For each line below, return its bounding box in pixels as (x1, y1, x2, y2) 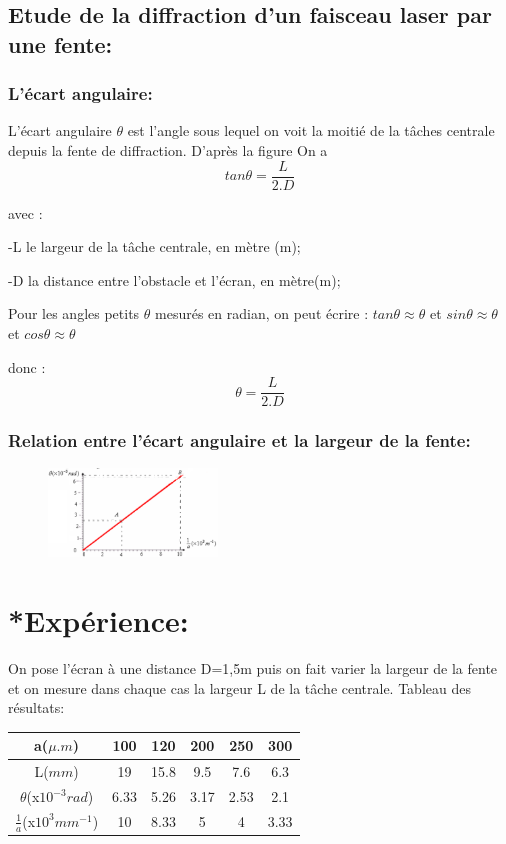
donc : (8, 356, 46, 377)
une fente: (8, 28, 113, 59)
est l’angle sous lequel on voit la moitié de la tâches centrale (127, 120, 495, 141)
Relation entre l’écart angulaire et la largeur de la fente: (8, 428, 471, 453)
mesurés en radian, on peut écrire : (155, 303, 369, 324)
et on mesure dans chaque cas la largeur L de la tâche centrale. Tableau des (8, 677, 471, 698)
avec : (8, 202, 43, 223)
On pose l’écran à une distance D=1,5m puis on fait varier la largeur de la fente (8, 658, 498, 679)
